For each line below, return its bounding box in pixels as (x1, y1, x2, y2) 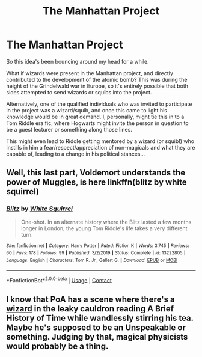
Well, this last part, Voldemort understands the (6, 168, 186, 178)
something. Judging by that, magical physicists (6, 332, 188, 342)
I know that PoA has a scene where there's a (6, 294, 176, 304)
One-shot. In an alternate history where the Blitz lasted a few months (20, 218, 192, 225)
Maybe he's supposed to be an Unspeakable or (6, 322, 186, 332)
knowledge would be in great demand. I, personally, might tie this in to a (6, 113, 185, 120)
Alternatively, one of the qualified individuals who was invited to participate (6, 100, 192, 108)
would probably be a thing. (6, 341, 109, 351)
